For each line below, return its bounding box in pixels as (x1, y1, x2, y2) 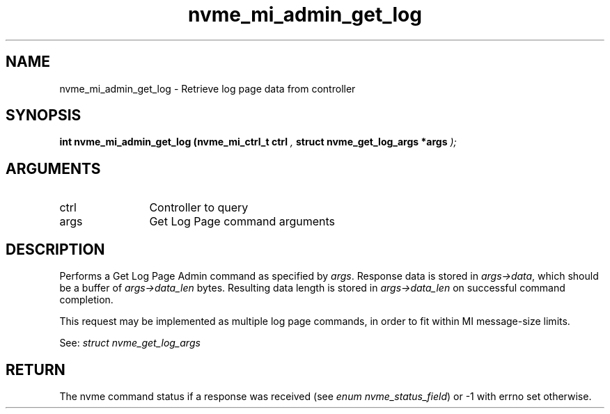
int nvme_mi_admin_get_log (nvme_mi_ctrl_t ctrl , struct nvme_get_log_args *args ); (59, 136, 457, 148)
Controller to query (149, 200, 249, 215)
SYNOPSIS (6, 106, 81, 125)
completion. (59, 294, 114, 306)
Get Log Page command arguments (149, 214, 336, 229)
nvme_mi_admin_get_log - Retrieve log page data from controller (59, 82, 356, 95)
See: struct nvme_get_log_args (59, 337, 201, 349)
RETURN (6, 360, 65, 379)
